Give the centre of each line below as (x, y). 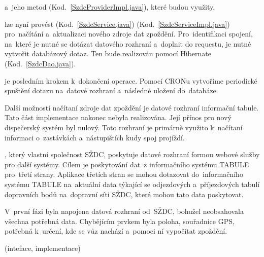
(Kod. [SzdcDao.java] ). (40, 63)
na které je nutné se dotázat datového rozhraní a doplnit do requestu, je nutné (128, 43)
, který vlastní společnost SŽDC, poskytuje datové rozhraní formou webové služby (132, 154)
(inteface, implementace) (43, 248)
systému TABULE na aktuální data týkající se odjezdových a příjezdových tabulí (132, 184)
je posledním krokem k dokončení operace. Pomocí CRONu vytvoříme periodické (131, 80)
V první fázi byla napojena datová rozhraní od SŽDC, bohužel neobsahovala (124, 211)
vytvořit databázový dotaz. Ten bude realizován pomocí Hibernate (108, 53)
